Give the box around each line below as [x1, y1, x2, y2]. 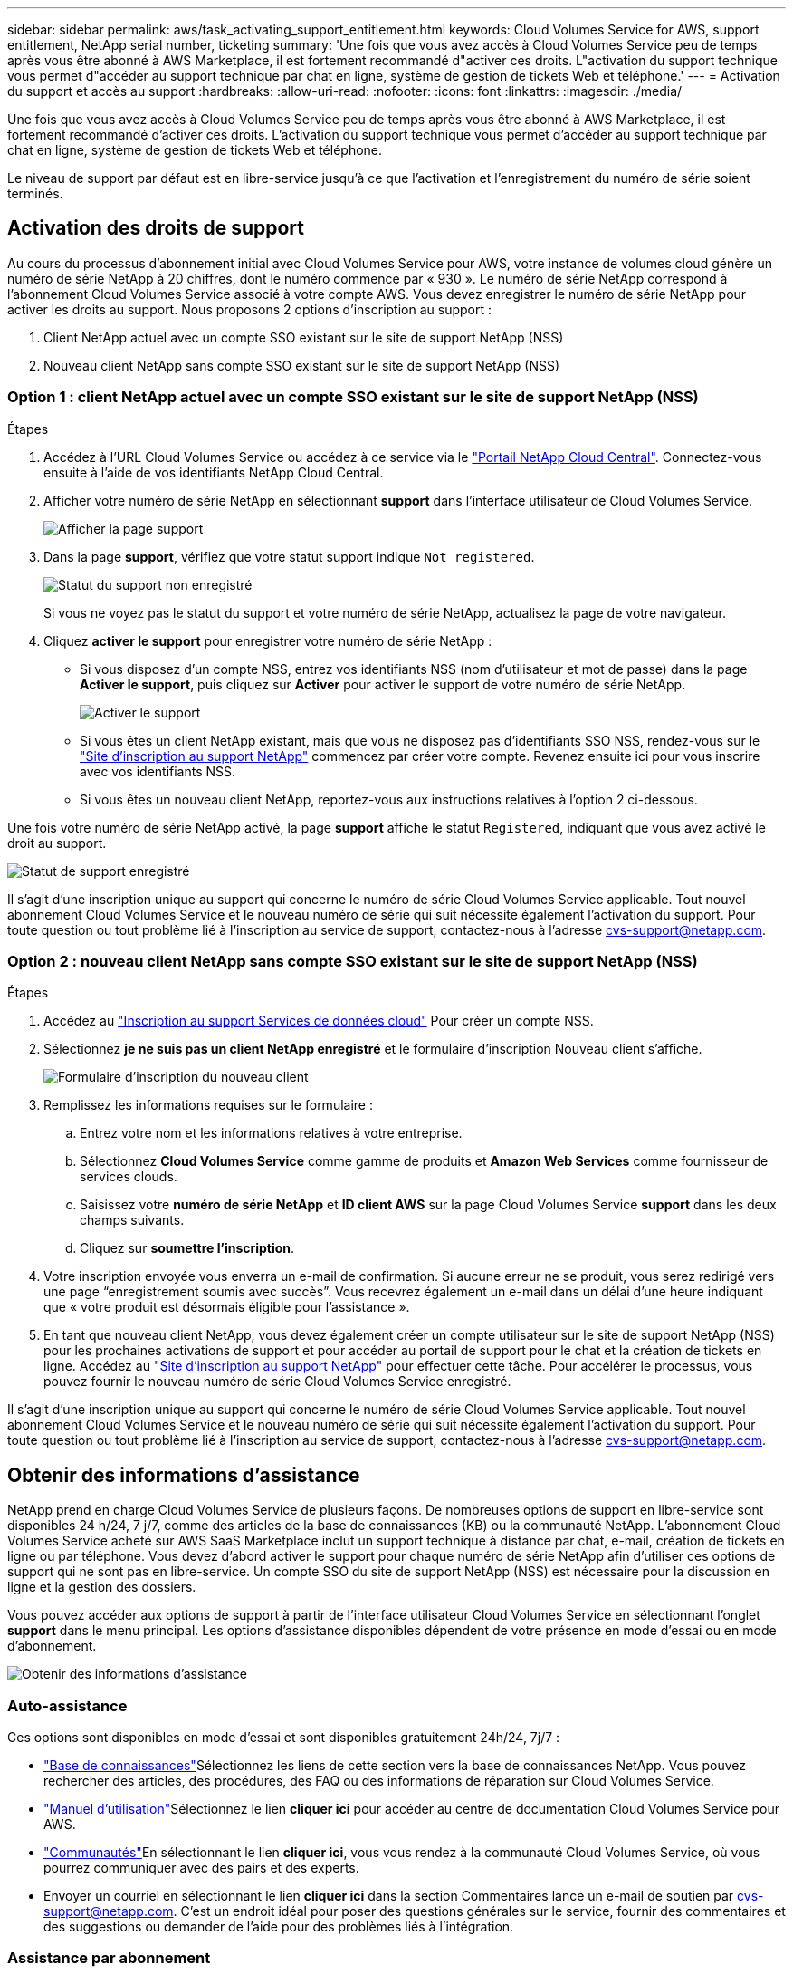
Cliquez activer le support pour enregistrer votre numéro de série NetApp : [43, 632, 492, 649]
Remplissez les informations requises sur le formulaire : [43, 1097, 373, 1113]
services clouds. [80, 1169, 177, 1185]
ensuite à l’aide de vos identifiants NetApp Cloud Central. [43, 464, 384, 480]
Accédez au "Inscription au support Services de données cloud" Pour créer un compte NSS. [43, 1013, 594, 1029]
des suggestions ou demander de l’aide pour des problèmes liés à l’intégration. [43, 1918, 514, 1934]
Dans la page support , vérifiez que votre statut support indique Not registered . [43, 548, 535, 564]
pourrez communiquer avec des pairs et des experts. [43, 1859, 359, 1875]
